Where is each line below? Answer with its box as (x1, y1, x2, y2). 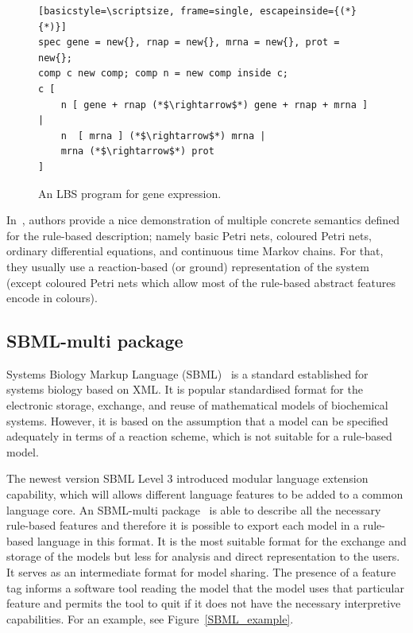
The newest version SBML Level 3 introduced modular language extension (6, 470, 369, 487)
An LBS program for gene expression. (38, 184, 222, 201)
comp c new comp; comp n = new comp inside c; (38, 68, 288, 80)
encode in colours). (6, 289, 98, 306)
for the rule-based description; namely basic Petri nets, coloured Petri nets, (6, 227, 372, 243)
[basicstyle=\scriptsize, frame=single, (38, 6, 255, 17)
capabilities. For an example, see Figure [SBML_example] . (6, 610, 294, 627)
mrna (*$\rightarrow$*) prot (60, 146, 214, 157)
